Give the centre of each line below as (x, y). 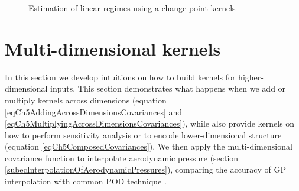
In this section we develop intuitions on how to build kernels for (120, 77)
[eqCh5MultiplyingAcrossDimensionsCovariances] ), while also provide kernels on (150, 123)
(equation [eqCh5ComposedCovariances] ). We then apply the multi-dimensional (149, 146)
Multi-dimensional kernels (113, 48)
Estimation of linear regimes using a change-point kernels (132, 8)
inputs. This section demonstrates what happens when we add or (168, 88)
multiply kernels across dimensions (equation (86, 100)
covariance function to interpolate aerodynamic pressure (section (122, 158)
